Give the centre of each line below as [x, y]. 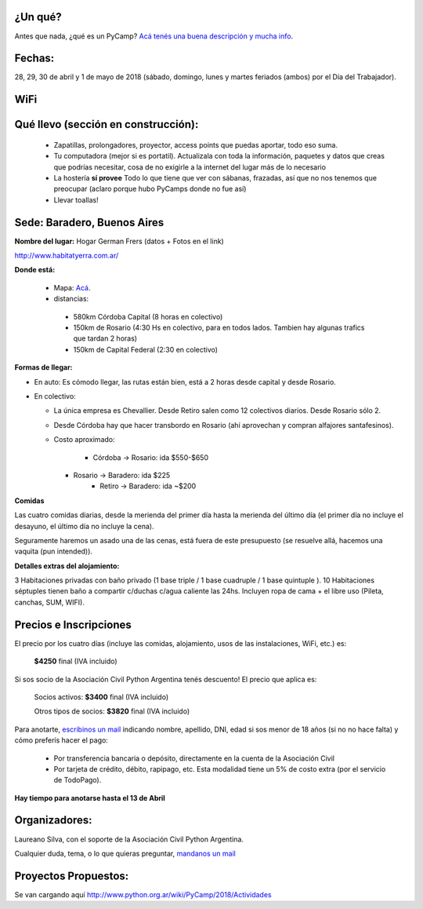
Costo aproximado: [84, 440]
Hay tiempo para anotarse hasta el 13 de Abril [90, 798]
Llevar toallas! [76, 199]
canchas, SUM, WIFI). [50, 602]
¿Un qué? [38, 17]
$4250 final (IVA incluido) [76, 661]
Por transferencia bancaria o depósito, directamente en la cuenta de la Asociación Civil [194, 758]
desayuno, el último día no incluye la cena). [84, 526]
